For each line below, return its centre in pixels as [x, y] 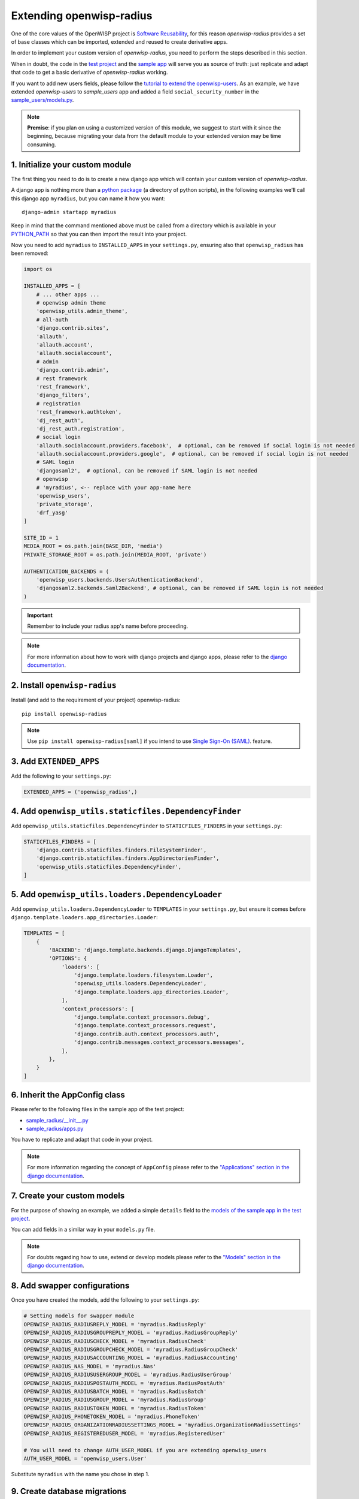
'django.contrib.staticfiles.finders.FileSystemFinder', [121, 850]
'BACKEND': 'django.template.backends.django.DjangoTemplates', [145, 950]
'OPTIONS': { [68, 958]
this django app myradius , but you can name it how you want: [88, 198]
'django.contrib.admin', [73, 370]
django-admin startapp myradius [69, 212]
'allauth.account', [65, 344]
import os [38, 269]
